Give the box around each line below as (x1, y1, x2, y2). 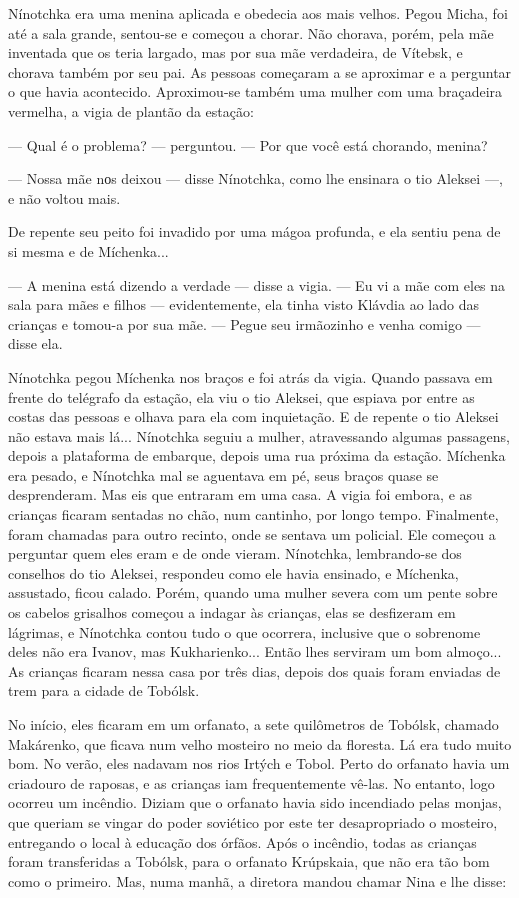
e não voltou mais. (8, 187, 121, 208)
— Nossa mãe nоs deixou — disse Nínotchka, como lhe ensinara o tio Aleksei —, (8, 168, 503, 189)
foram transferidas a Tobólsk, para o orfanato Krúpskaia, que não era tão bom (8, 851, 490, 872)
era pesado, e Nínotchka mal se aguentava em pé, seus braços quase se (8, 464, 439, 485)
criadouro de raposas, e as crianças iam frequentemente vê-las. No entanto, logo (8, 772, 495, 793)
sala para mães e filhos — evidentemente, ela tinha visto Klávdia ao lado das (8, 294, 479, 315)
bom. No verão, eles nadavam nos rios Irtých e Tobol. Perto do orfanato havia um (8, 753, 510, 774)
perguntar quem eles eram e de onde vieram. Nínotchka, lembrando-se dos (8, 543, 462, 564)
